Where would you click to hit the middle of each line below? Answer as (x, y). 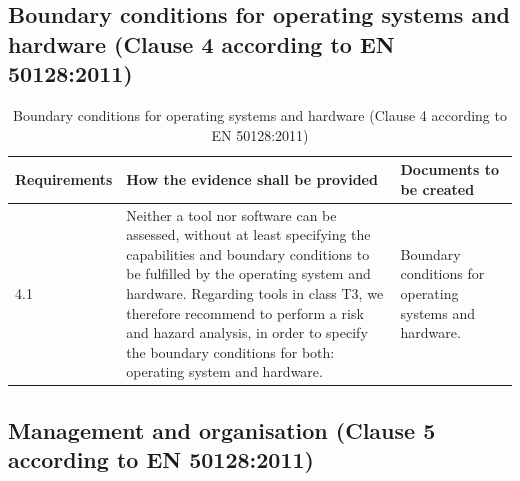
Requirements (64, 178)
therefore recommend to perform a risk (245, 312)
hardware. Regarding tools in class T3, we (255, 292)
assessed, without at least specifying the (248, 234)
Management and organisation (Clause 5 (222, 429)
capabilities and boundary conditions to (248, 253)
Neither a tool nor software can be (231, 214)
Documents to (449, 169)
